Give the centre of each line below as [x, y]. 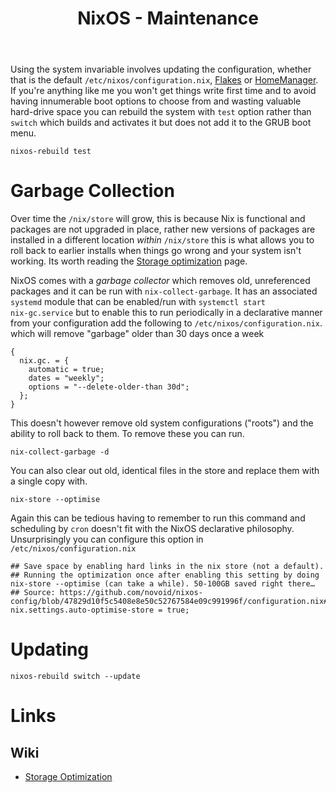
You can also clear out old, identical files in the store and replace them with [165, 471]
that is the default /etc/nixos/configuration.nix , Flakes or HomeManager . [164, 80]
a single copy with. [49, 481]
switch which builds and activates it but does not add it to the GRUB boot [161, 123]
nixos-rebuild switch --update [75, 677]
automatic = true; [66, 370]
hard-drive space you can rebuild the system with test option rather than [161, 112]
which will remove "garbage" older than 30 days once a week [137, 334]
